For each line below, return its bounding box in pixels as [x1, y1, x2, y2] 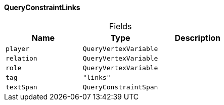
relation [6, 54, 37, 62]
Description [174, 32, 220, 43]
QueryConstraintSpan [82, 83, 158, 91]
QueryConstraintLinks [4, 3, 80, 12]
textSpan [6, 83, 37, 91]
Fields [109, 21, 132, 31]
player [6, 44, 29, 52]
